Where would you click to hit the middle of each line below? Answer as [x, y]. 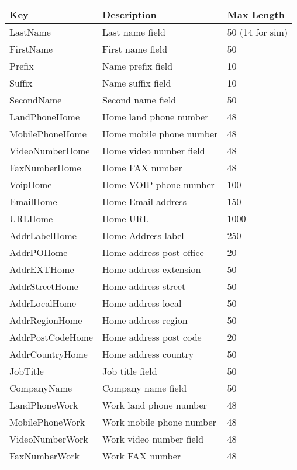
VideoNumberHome [50, 151]
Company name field [145, 388]
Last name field [134, 32]
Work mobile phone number [159, 422]
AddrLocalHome [43, 303]
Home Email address [145, 201]
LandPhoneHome [45, 117]
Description [129, 14]
